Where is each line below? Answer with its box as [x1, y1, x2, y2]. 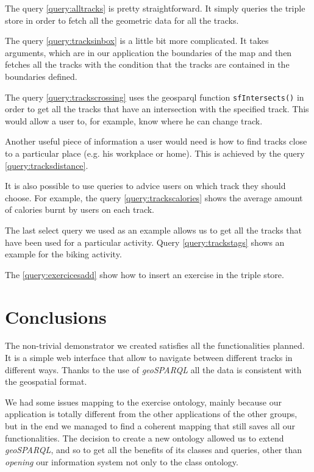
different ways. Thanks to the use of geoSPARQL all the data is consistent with [5, 363, 302, 376]
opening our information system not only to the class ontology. [5, 455, 238, 468]
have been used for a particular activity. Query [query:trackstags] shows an [5, 235, 285, 248]
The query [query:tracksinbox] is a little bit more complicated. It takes [5, 34, 269, 47]
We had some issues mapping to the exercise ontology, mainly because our [5, 395, 282, 408]
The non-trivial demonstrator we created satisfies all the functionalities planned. [5, 339, 305, 352]
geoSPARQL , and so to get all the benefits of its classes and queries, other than [5, 443, 302, 456]
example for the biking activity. [5, 248, 122, 260]
